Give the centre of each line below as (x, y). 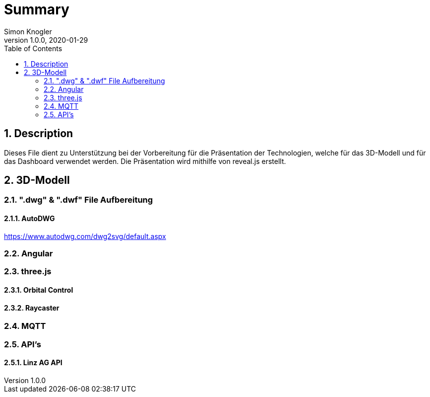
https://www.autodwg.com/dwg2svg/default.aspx (85, 236)
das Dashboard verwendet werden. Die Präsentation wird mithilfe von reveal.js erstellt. (145, 161)
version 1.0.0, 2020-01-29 (46, 40)
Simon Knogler (28, 31)
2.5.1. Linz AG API (33, 363)
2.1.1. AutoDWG (30, 219)
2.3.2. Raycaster (32, 308)
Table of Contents (33, 48)
